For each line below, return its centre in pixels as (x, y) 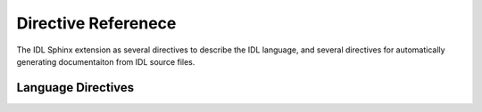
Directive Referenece (96, 23)
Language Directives (75, 88)
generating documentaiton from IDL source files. (106, 61)
